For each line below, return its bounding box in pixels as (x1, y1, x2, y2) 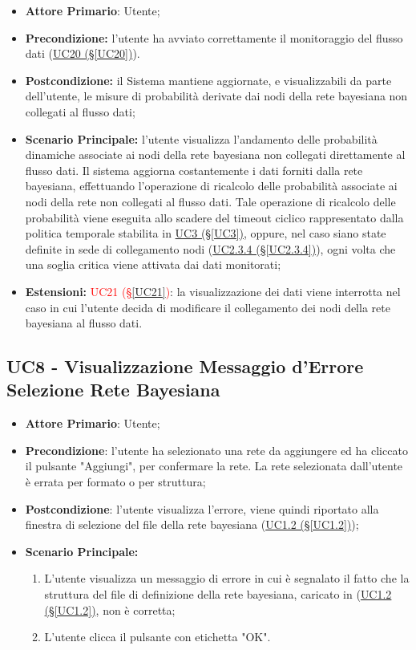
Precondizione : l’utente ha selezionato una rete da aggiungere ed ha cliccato (25, 441, 408, 458)
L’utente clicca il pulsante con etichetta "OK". (44, 628, 271, 645)
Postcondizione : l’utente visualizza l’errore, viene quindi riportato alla (25, 500, 379, 517)
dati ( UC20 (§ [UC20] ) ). (25, 45, 140, 62)
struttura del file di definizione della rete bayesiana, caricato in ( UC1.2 (44, 586, 392, 603)
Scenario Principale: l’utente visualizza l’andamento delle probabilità (25, 130, 378, 147)
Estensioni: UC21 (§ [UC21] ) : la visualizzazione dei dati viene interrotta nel (25, 282, 401, 299)
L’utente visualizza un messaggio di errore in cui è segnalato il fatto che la (44, 570, 410, 587)
